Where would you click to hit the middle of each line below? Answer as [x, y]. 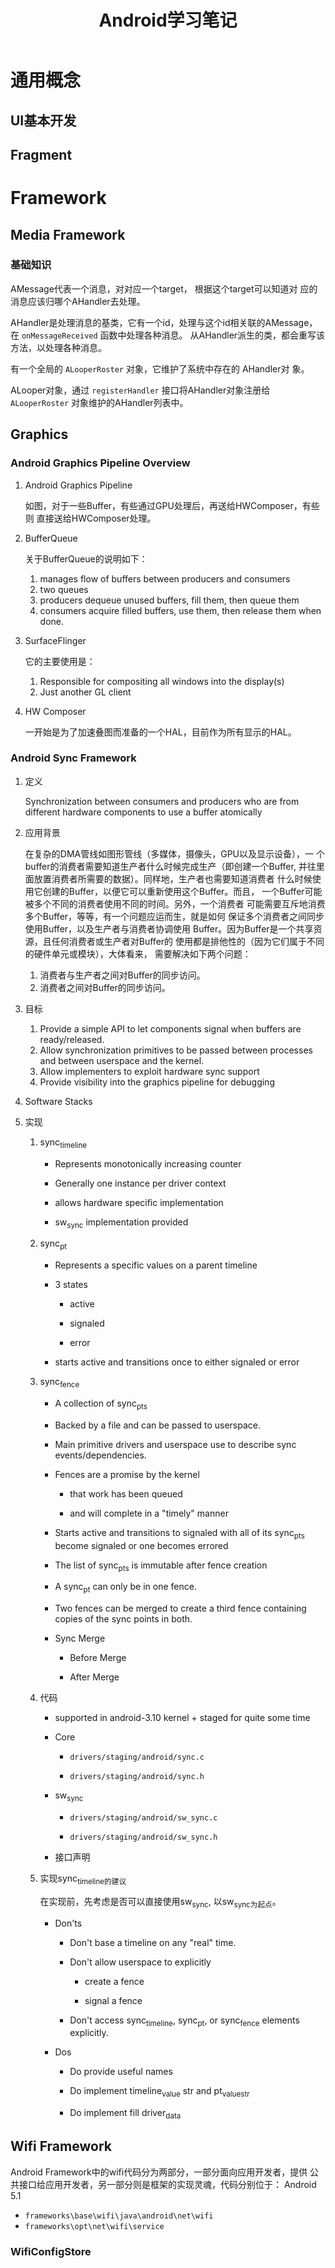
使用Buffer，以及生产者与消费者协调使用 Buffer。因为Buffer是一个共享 [169, 928]
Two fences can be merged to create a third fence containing [180, 1608]
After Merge [94, 1677]
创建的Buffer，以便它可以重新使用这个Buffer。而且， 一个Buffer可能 [182, 891]
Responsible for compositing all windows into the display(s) [162, 681]
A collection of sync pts [101, 1404]
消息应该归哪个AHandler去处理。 [78, 301]
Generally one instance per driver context [140, 1183]
